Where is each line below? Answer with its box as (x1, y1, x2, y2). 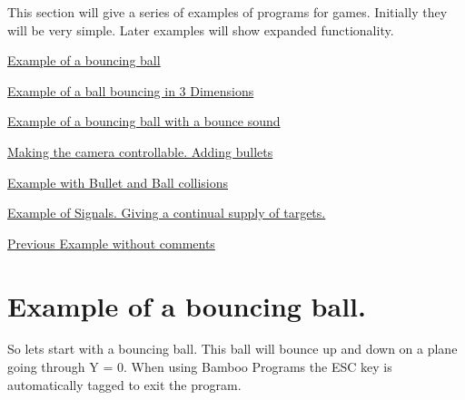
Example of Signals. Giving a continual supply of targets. (7, 203, 326, 222)
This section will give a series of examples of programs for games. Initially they (7, 3, 448, 21)
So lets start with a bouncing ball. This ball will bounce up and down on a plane (7, 339, 458, 358)
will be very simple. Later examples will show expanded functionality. (7, 20, 394, 39)
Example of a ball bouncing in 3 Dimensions (7, 81, 254, 100)
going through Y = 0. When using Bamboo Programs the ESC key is (7, 357, 392, 376)
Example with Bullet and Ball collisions (7, 172, 229, 191)
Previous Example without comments (7, 233, 215, 252)
